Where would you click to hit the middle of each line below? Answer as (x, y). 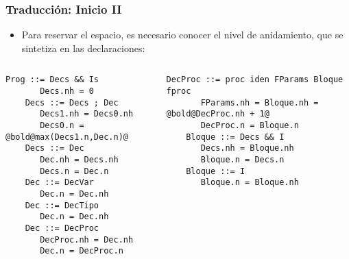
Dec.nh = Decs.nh (79, 160)
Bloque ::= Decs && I (235, 137)
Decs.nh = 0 (67, 91)
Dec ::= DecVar (59, 183)
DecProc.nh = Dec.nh (87, 239)
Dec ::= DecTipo (62, 205)
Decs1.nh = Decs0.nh (87, 114)
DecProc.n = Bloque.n (250, 126)
